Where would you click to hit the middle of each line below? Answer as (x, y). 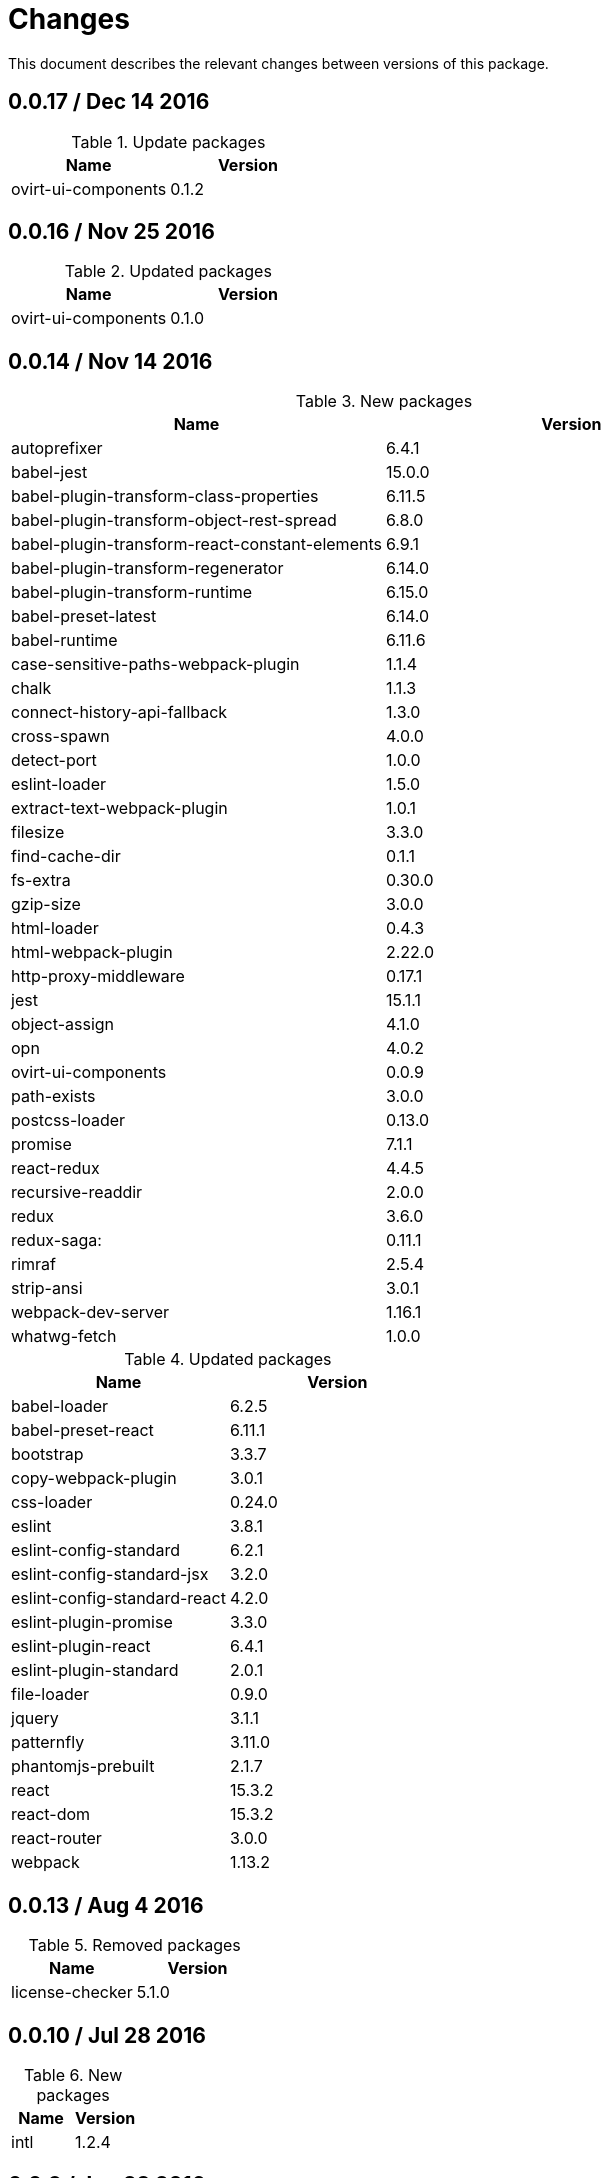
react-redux (55, 1168)
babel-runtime (64, 640)
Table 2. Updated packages (168, 271)
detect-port (54, 760)
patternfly (48, 1742)
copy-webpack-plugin (94, 1478)
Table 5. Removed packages (134, 1945)
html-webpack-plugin (92, 952)
